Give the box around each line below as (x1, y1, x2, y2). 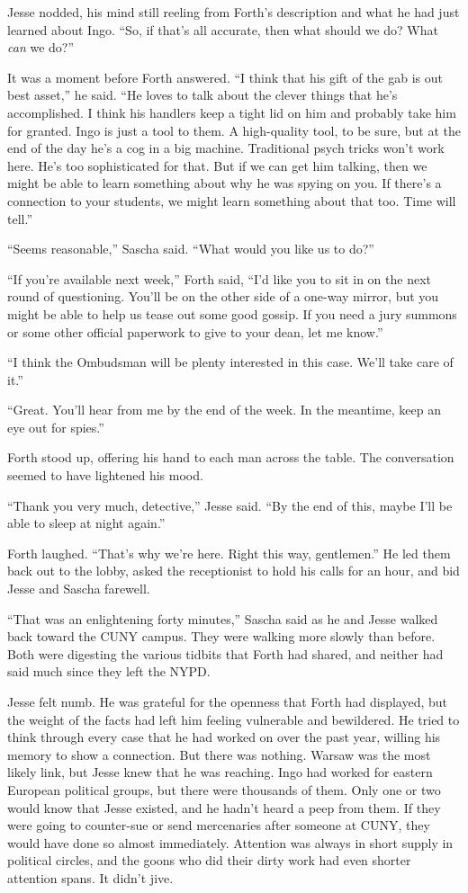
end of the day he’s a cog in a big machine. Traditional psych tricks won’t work (7, 138, 445, 157)
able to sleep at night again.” (7, 513, 166, 532)
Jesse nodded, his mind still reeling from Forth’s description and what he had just (7, 3, 460, 21)
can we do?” (7, 38, 75, 57)
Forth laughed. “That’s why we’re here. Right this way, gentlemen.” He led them (7, 543, 451, 562)
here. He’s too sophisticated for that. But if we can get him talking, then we (7, 156, 427, 174)
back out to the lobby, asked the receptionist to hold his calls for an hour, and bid (7, 561, 460, 580)
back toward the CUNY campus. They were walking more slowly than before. (7, 627, 436, 646)
